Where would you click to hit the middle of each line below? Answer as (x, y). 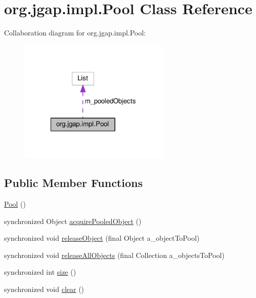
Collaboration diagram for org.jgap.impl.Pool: (75, 33)
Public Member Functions (73, 183)
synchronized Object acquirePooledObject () (73, 221)
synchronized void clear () (44, 289)
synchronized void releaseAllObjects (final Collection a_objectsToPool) (114, 255)
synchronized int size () (40, 272)
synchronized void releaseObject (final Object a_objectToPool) (102, 238)
